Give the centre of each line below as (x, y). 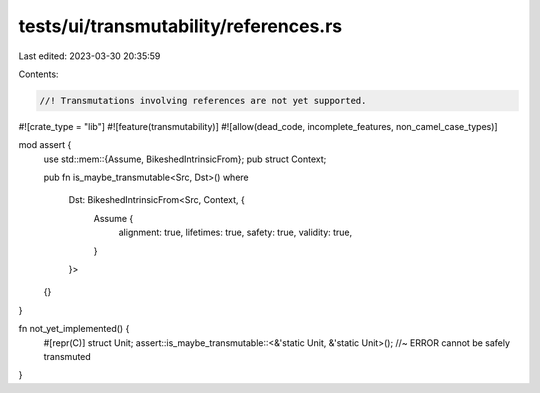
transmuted (67, 356)
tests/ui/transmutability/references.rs (180, 26)
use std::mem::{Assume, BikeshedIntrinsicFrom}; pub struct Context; (185, 159)
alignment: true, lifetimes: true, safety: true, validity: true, (235, 232)
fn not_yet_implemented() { (74, 329)
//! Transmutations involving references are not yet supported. (203, 100)
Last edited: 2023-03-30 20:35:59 (89, 56)
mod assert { (45, 145)
